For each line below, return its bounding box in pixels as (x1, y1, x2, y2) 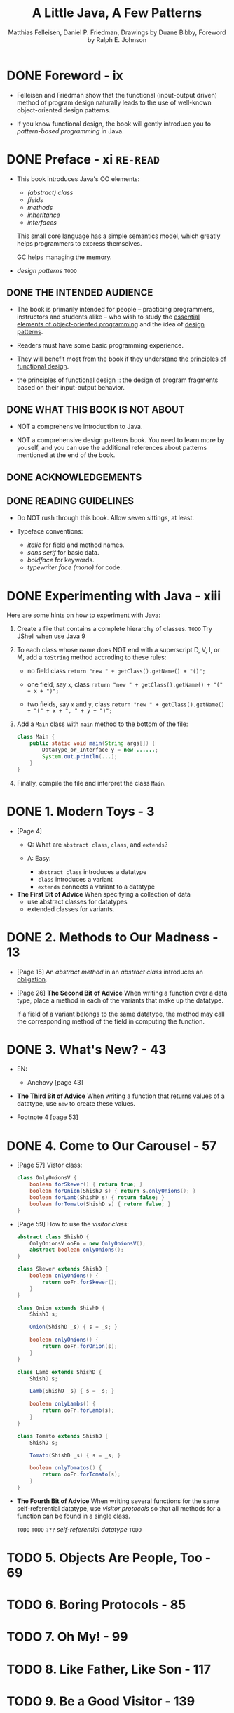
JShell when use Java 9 (16, 632, 85, 640)
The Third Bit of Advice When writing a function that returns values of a (16, 1092, 225, 1100)
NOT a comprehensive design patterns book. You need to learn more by (16, 436, 225, 444)
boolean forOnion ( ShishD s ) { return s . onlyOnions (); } (29, 1188, 197, 1195)
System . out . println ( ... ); (42, 753, 118, 760)
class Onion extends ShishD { (16, 1304, 106, 1311)
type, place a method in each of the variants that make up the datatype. (16, 996, 223, 1005)
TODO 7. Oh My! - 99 (6, 1629, 128, 1645)
